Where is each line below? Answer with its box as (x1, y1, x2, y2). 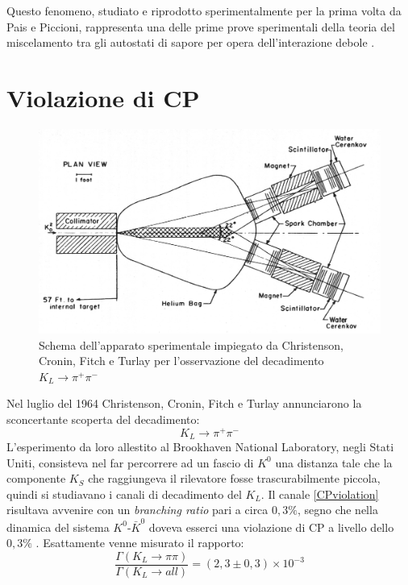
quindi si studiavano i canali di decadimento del (6, 485, 242, 502)
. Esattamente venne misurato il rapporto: (35, 534, 244, 551)
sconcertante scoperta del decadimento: (6, 410, 200, 427)
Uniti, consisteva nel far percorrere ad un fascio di (6, 454, 254, 471)
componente (6, 470, 66, 487)
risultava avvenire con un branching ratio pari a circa (6, 501, 269, 518)
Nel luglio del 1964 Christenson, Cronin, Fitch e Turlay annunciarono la (6, 395, 362, 412)
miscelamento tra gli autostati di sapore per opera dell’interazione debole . (6, 34, 375, 51)
